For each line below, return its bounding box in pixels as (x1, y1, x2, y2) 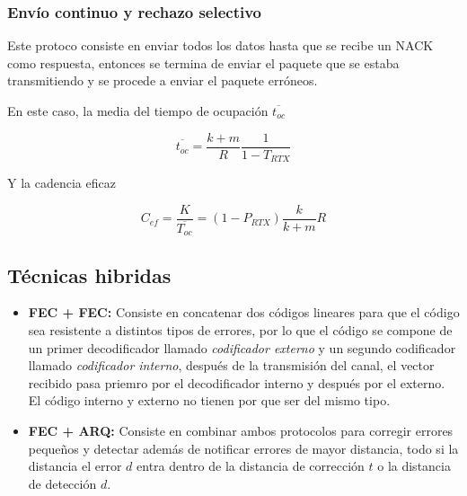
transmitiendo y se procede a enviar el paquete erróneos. (7, 71, 318, 90)
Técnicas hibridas (7, 261, 172, 288)
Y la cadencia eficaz (7, 173, 116, 192)
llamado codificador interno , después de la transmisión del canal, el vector (28, 356, 435, 375)
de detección (28, 474, 97, 492)
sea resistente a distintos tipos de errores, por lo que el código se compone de (28, 321, 453, 340)
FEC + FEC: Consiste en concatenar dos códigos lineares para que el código (28, 303, 460, 322)
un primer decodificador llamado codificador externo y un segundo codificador (28, 338, 456, 357)
